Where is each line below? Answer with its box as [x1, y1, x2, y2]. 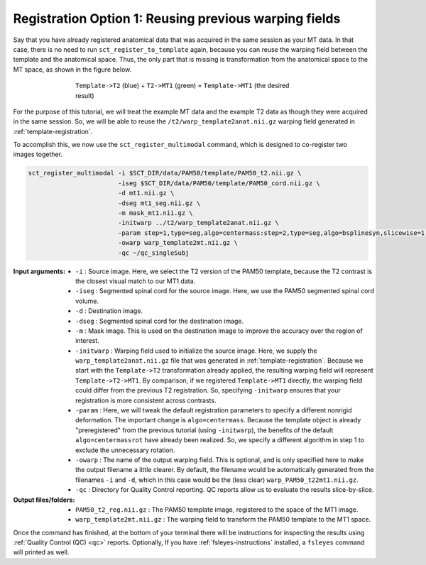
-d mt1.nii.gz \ [117, 189, 175, 197]
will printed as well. [13, 548, 70, 556]
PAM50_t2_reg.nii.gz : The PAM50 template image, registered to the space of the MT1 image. [75, 505, 359, 514]
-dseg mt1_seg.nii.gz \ [117, 199, 201, 207]
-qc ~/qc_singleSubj [117, 248, 190, 257]
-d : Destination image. [75, 307, 143, 315]
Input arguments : [13, 267, 66, 275]
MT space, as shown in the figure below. [13, 65, 132, 74]
